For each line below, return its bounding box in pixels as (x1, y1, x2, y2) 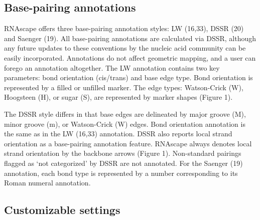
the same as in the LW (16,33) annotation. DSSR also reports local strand (4, 128, 232, 139)
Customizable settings (4, 202, 120, 217)
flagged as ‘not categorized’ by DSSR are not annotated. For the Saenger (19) (4, 157, 243, 168)
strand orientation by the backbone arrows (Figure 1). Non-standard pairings (4, 148, 241, 158)
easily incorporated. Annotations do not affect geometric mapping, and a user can (4, 52, 256, 63)
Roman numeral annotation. (4, 177, 91, 188)
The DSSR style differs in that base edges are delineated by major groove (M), (4, 108, 246, 119)
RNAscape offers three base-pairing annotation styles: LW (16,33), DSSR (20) (4, 23, 244, 34)
